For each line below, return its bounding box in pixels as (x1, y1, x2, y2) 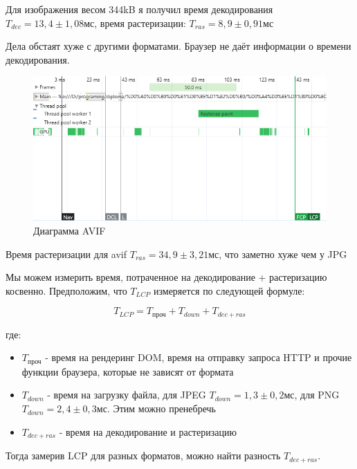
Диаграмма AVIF (33, 223, 106, 237)
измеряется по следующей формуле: (153, 283, 305, 297)
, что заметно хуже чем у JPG (219, 246, 347, 261)
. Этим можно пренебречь (107, 401, 216, 416)
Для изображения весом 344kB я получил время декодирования (6, 2, 273, 16)
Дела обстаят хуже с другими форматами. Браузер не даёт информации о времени (6, 39, 351, 53)
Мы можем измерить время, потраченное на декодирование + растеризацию (6, 270, 327, 284)
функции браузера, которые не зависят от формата (21, 364, 234, 378)
